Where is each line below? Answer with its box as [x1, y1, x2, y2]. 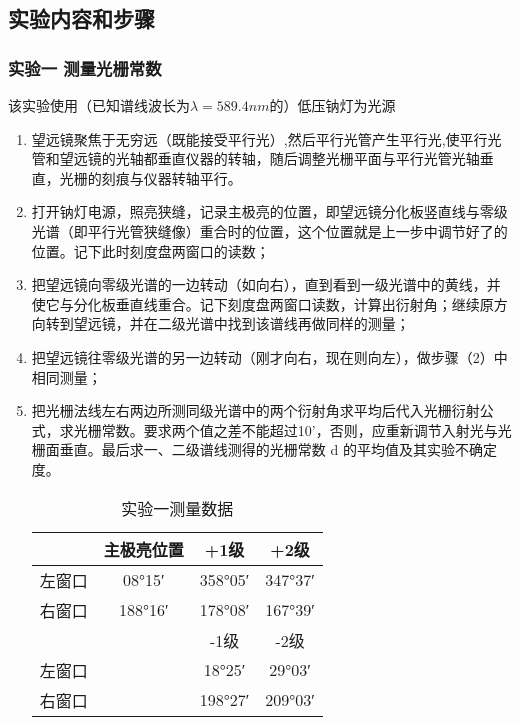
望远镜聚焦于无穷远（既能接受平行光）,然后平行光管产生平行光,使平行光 [31, 128, 502, 149]
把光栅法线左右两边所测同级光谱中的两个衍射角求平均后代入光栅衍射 [31, 400, 480, 421]
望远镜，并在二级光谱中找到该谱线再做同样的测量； [73, 313, 410, 334]
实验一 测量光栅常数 [8, 55, 162, 80]
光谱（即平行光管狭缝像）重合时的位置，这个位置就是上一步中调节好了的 [31, 220, 508, 241]
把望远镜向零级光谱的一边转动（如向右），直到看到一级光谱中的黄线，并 [31, 274, 501, 295]
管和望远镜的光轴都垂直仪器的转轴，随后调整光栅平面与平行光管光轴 [31, 148, 480, 169]
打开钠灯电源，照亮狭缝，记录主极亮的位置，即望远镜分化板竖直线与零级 [31, 201, 508, 222]
